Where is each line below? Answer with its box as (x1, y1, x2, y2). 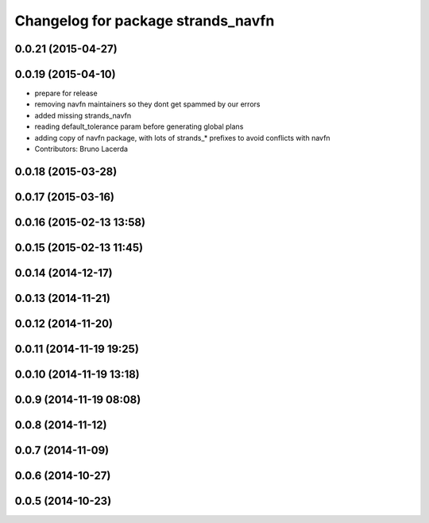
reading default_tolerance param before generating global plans (34, 122, 244, 131)
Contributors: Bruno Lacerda (34, 144, 129, 154)
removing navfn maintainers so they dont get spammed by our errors (34, 99, 261, 109)
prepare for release (34, 88, 99, 99)
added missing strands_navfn (34, 110, 131, 120)
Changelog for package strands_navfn (14, 12, 275, 29)
